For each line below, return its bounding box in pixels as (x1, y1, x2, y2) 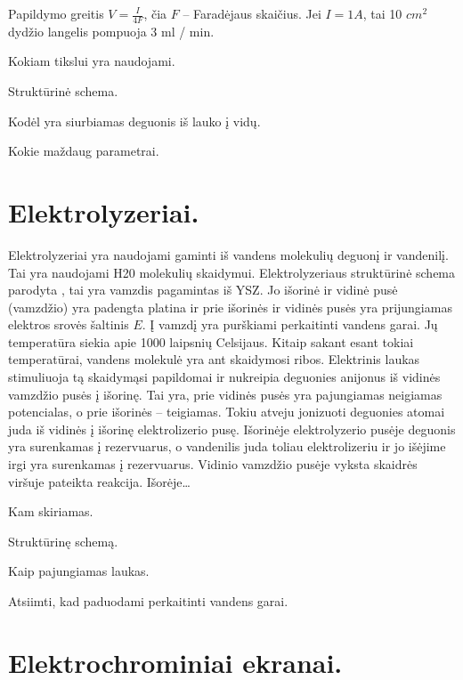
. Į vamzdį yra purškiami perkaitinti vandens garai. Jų (142, 315, 438, 334)
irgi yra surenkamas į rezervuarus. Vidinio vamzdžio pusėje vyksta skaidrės (8, 455, 418, 474)
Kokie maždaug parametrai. (8, 142, 159, 160)
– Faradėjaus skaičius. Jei (183, 4, 321, 22)
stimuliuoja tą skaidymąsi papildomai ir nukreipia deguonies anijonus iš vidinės (8, 368, 441, 386)
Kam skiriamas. (8, 502, 93, 521)
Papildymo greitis (8, 4, 104, 22)
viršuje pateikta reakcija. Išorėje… (8, 472, 191, 490)
